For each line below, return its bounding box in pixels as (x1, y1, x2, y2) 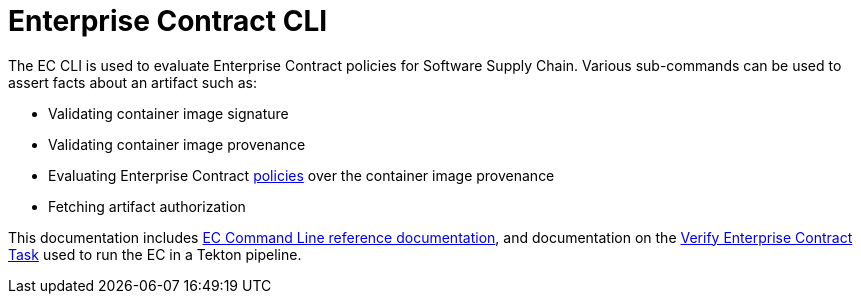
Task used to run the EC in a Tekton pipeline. (8, 245, 302, 263)
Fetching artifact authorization (48, 197, 246, 215)
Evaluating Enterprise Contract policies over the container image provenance (48, 166, 555, 184)
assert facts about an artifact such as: (8, 73, 257, 91)
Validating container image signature (48, 104, 289, 122)
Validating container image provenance (48, 135, 306, 153)
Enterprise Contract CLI (8, 4, 328, 38)
